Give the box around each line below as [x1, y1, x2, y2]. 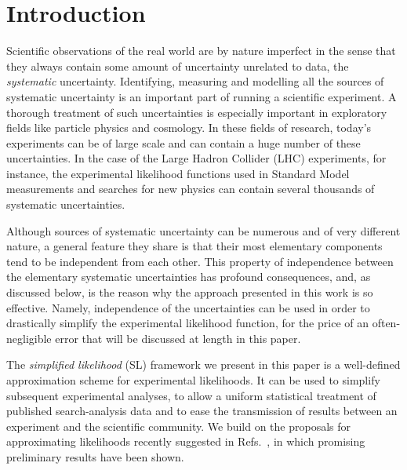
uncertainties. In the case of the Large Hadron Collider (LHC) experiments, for [6, 150, 387, 166]
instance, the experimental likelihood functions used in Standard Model [6, 165, 350, 181]
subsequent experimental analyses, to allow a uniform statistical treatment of [6, 387, 376, 403]
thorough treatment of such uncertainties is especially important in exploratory [6, 104, 387, 120]
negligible [6, 330, 52, 346]
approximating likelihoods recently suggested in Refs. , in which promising [6, 433, 365, 450]
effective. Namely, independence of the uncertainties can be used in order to [6, 299, 370, 315]
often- [372, 315, 401, 331]
